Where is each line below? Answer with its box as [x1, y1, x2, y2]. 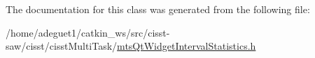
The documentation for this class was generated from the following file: [6, 2, 310, 16]
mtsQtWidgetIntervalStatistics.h [117, 39, 256, 53]
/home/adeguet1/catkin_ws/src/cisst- [6, 25, 170, 39]
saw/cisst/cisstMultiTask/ [6, 39, 118, 53]
